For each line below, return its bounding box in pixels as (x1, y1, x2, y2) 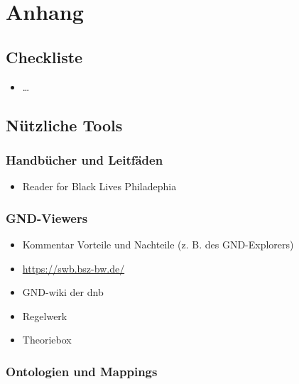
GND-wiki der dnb (22, 285, 104, 300)
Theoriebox (22, 332, 72, 347)
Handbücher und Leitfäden (6, 150, 163, 168)
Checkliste (6, 45, 83, 67)
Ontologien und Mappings (6, 362, 158, 380)
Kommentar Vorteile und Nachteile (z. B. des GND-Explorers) (22, 236, 294, 251)
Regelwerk (22, 308, 67, 323)
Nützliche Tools (6, 114, 123, 136)
